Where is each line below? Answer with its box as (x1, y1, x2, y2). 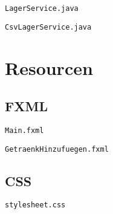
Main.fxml (5, 126, 44, 135)
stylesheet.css (5, 201, 66, 210)
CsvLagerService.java (5, 22, 92, 31)
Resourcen (5, 55, 93, 80)
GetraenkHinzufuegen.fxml (5, 144, 109, 154)
